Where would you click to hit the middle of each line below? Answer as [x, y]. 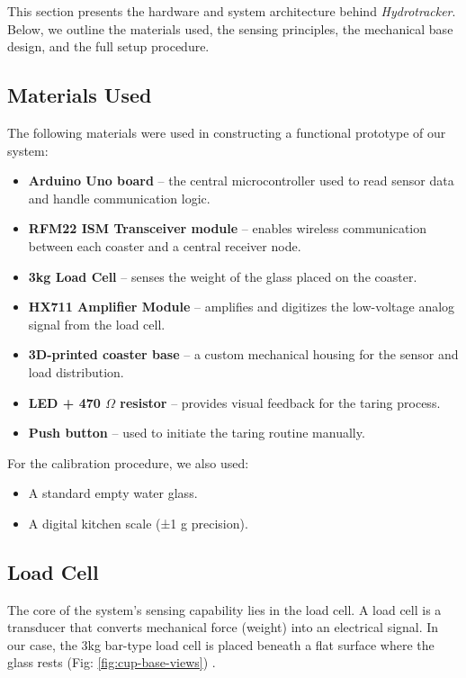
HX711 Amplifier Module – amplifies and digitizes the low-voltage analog [242, 307]
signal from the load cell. [97, 324]
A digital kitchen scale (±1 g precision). [138, 523]
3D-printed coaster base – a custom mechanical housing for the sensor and [243, 354]
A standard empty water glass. [113, 493]
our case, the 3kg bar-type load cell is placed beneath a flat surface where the [221, 644]
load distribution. [76, 371]
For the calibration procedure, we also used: [128, 462]
